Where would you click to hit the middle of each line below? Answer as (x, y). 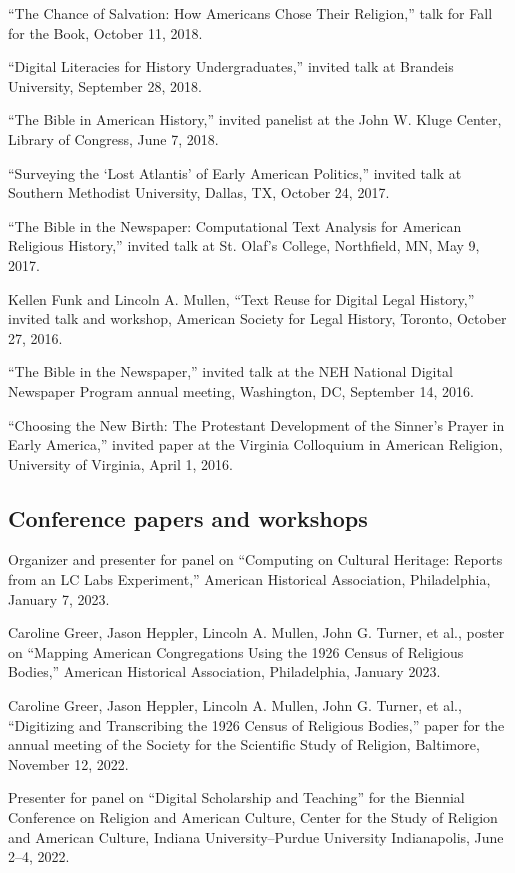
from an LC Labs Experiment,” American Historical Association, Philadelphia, (249, 579)
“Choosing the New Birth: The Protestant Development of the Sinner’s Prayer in (256, 424)
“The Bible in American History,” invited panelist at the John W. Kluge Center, (255, 119)
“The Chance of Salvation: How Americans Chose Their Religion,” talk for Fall (250, 13)
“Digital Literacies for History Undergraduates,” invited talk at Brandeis (231, 66)
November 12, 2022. (68, 763)
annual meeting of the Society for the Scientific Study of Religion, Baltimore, (244, 744)
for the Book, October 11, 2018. (105, 32)
